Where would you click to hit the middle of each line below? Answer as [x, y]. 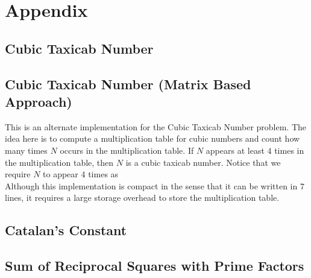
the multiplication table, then [59, 162]
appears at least [235, 150]
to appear [61, 174]
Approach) [39, 101]
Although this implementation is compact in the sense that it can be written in [151, 185]
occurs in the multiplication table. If [127, 150]
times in [289, 150]
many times [26, 150]
